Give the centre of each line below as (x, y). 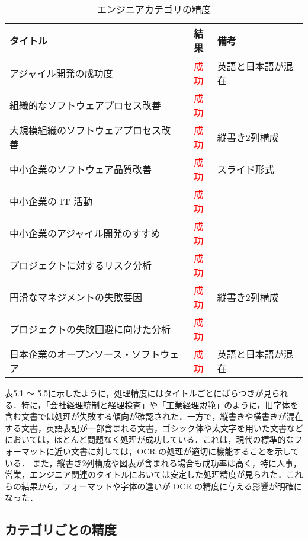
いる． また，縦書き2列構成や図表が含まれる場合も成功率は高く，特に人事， (153, 462)
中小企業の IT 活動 (51, 201)
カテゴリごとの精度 (61, 529)
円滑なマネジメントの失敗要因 (76, 297)
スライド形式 (246, 169)
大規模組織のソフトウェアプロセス (86, 130)
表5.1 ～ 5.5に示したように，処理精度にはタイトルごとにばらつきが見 (138, 393)
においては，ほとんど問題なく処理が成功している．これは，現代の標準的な (150, 439)
